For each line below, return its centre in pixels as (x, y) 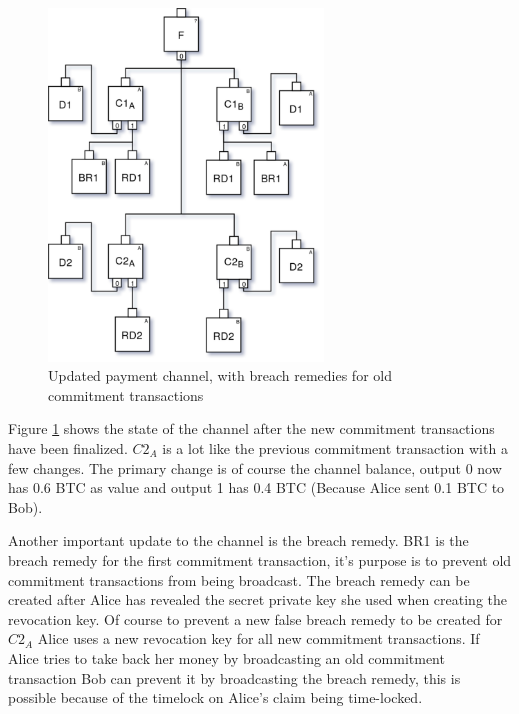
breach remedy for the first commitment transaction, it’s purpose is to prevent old (260, 559)
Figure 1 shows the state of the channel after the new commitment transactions (251, 428)
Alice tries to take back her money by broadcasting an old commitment (226, 657)
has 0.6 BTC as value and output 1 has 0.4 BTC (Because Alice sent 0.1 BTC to (256, 487)
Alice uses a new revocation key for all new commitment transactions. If (258, 638)
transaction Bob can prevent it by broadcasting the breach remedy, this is (234, 677)
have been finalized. (68, 448)
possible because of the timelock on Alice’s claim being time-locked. (215, 697)
